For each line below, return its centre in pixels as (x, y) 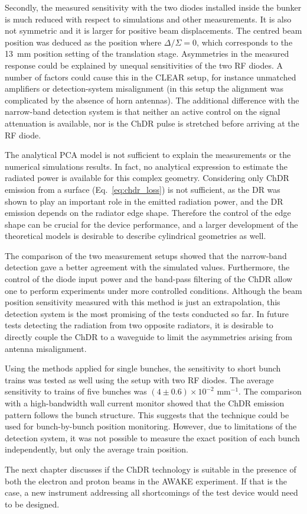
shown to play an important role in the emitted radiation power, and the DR (144, 201)
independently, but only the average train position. (97, 449)
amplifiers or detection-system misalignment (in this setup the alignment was (144, 88)
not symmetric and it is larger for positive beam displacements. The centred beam (153, 30)
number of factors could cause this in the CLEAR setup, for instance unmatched (151, 77)
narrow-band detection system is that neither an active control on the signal (143, 111)
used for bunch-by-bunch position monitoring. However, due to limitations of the (151, 426)
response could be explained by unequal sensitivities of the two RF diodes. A (144, 65)
